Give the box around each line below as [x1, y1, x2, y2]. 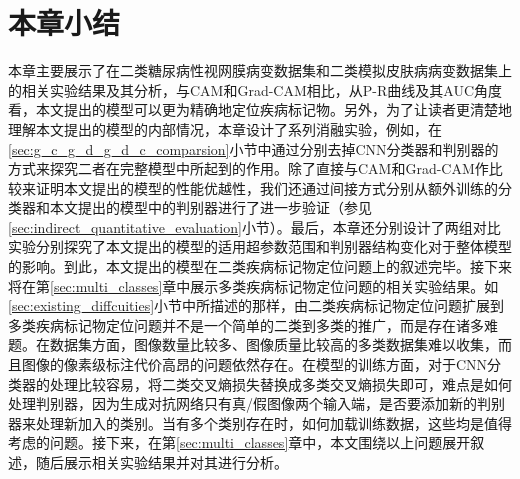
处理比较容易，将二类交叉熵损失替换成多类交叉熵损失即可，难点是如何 [49, 373, 512, 394]
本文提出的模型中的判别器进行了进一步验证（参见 [49, 197, 372, 218]
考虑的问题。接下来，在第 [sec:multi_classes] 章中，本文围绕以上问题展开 [8, 432, 471, 453]
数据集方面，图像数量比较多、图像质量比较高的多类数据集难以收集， [49, 334, 498, 355]
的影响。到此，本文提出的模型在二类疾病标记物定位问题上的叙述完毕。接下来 [8, 256, 512, 277]
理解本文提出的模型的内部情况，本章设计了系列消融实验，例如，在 [8, 118, 442, 139]
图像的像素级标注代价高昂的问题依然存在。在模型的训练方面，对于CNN [21, 354, 488, 375]
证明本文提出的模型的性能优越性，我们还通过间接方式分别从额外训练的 [35, 177, 498, 198]
